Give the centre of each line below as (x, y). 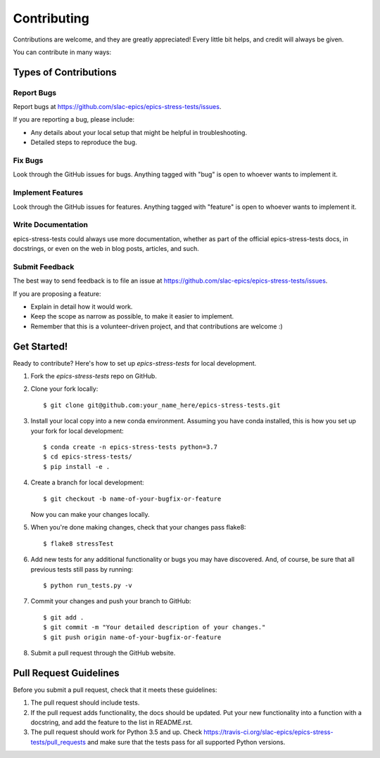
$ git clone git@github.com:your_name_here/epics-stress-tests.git (162, 405)
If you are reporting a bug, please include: (74, 120)
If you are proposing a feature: (57, 294)
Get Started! (40, 346)
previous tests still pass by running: (82, 569)
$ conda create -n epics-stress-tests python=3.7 (131, 447)
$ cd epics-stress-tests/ (88, 457)
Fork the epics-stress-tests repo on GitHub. (94, 376)
